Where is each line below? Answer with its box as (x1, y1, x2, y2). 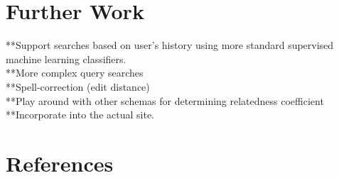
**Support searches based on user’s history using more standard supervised (6, 38, 334, 52)
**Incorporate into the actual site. (6, 107, 154, 122)
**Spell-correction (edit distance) (6, 79, 150, 94)
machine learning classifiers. (6, 51, 127, 66)
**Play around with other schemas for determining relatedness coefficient (6, 93, 324, 108)
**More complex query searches (6, 65, 144, 80)
